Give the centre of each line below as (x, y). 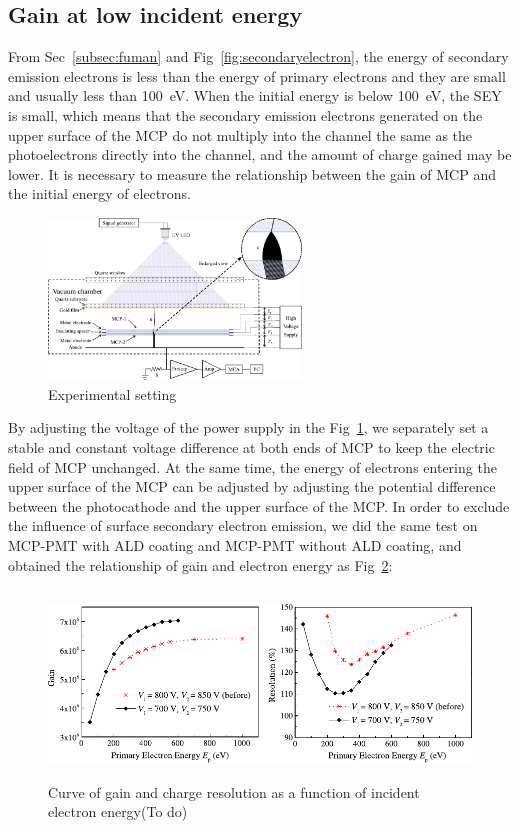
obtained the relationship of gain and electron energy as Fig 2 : (200, 564)
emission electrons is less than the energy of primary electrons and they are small (257, 75)
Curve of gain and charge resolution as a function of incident (234, 791)
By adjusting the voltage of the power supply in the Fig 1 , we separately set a (248, 427)
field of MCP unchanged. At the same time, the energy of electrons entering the (252, 466)
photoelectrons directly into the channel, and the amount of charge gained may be (260, 154)
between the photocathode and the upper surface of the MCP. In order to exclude (259, 505)
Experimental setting (112, 393)
